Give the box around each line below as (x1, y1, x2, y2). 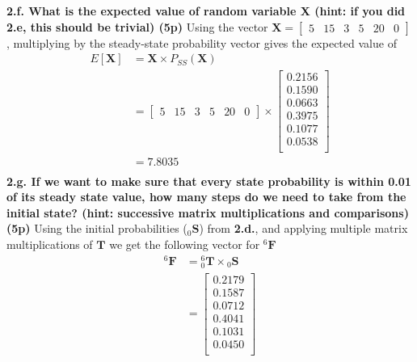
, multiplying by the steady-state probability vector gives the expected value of (6, 34, 397, 51)
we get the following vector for (109, 235, 260, 252)
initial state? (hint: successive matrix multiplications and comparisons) (6, 204, 409, 221)
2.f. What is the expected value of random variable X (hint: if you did (6, 2, 406, 19)
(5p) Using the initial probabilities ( (6, 220, 187, 237)
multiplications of (6, 235, 93, 252)
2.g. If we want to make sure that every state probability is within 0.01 (6, 172, 411, 189)
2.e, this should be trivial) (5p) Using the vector (6, 18, 268, 35)
